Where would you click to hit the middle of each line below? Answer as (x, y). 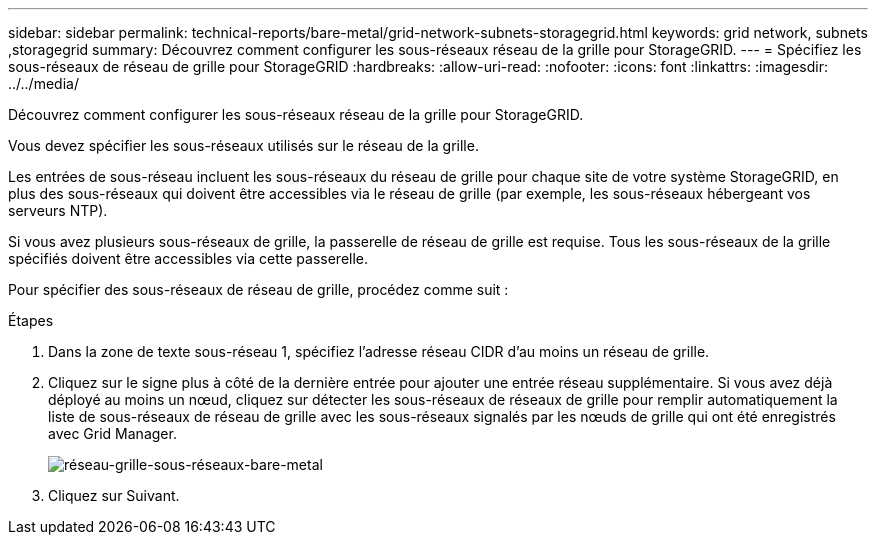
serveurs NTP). (58, 210)
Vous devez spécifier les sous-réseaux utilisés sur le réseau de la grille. (243, 145)
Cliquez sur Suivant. (114, 495)
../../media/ (43, 83)
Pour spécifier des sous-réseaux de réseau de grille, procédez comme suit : (258, 289)
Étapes (31, 320)
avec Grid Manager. (112, 433)
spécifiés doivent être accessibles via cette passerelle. (188, 258)
